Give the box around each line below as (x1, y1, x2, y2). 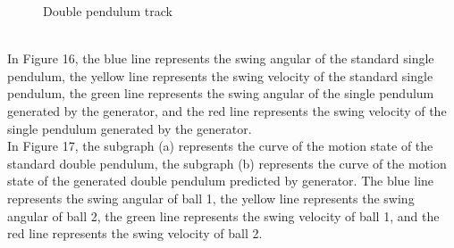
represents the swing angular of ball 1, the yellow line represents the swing (7, 188, 415, 207)
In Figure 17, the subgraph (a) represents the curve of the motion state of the (7, 136, 433, 155)
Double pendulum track (43, 2, 172, 20)
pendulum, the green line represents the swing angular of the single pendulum (7, 84, 434, 103)
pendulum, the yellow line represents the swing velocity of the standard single (7, 66, 433, 85)
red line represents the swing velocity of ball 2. (7, 224, 263, 243)
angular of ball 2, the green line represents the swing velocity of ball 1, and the (7, 206, 440, 225)
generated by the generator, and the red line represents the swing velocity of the (7, 101, 447, 120)
